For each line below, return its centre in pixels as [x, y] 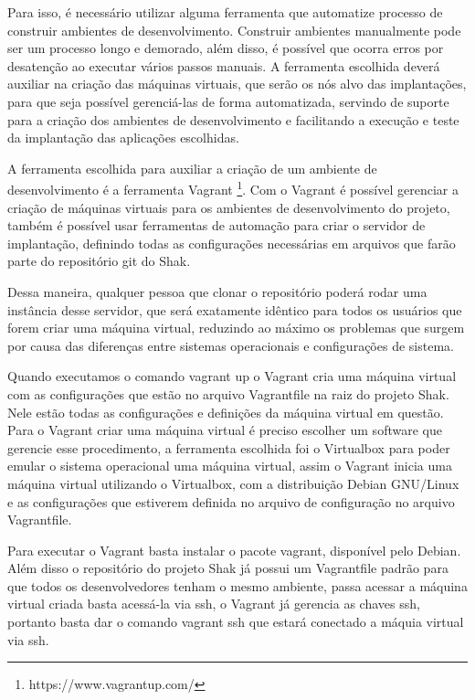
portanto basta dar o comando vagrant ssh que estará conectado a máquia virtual [236, 622]
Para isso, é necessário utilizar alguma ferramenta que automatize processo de [225, 12]
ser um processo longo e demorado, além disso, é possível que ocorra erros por [226, 48]
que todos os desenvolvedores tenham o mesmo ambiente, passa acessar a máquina [237, 585]
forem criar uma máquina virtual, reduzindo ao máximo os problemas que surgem [236, 328]
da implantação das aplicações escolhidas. [123, 138]
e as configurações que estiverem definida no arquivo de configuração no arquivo [231, 501]
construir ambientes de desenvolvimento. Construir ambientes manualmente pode [234, 30]
